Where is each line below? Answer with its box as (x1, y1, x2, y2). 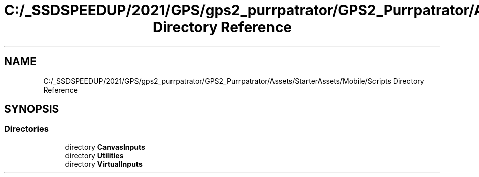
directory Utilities (65, 151, 124, 160)
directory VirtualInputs (65, 159, 143, 168)
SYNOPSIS (4, 103, 59, 116)
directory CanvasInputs (65, 142, 145, 151)
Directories (4, 124, 49, 135)
